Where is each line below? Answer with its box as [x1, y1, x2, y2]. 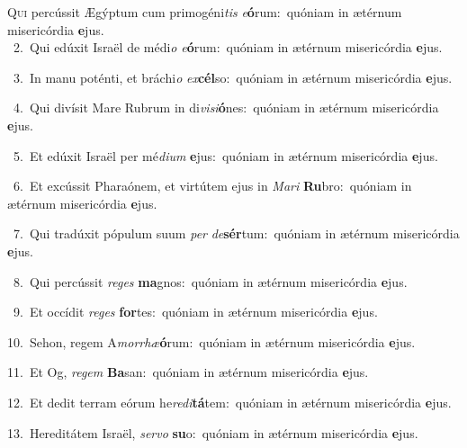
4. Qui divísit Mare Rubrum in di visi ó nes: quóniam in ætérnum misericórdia [13, 98, 439, 117]
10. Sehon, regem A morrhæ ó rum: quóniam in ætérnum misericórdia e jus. [7, 332, 416, 351]
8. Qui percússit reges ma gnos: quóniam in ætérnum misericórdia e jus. [13, 272, 408, 291]
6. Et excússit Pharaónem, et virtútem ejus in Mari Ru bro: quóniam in [13, 176, 412, 195]
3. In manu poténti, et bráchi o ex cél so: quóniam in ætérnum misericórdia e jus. [13, 67, 453, 86]
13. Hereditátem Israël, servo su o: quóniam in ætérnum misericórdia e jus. [7, 423, 418, 442]
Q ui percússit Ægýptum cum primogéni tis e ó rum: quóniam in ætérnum [7, 3, 402, 21]
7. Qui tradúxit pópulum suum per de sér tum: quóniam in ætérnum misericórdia [13, 224, 460, 243]
